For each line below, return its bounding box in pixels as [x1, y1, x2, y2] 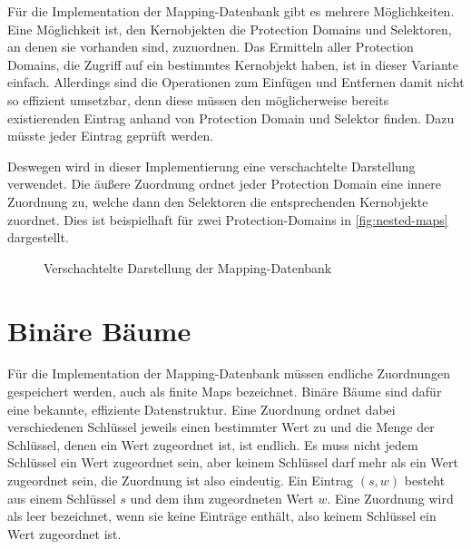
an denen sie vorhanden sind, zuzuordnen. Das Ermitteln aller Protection [7, 37, 414, 56]
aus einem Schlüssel [7, 488, 116, 507]
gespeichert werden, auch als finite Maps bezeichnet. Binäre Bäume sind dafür [7, 382, 442, 401]
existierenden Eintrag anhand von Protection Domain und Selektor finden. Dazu [7, 108, 455, 127]
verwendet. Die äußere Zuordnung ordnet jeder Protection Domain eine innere [7, 174, 442, 193]
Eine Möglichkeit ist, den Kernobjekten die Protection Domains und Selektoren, [7, 19, 452, 38]
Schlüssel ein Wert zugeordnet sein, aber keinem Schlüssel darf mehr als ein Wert [7, 453, 458, 472]
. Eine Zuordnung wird [327, 488, 454, 507]
